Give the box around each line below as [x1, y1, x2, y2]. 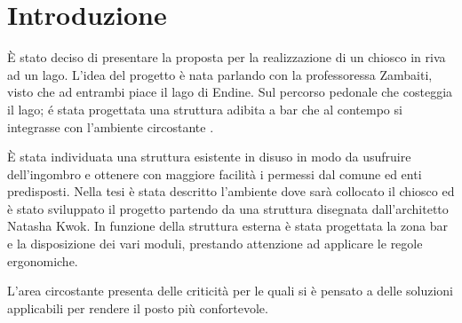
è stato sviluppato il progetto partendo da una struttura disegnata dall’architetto [7, 199, 449, 217]
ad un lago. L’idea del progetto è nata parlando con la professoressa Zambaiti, [7, 65, 433, 83]
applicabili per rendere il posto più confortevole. [7, 298, 268, 317]
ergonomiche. [7, 251, 78, 270]
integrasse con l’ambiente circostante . [7, 117, 214, 136]
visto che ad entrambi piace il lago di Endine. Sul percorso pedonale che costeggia [7, 83, 453, 101]
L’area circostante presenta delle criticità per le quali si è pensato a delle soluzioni [7, 281, 454, 300]
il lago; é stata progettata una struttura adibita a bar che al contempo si [7, 99, 402, 118]
